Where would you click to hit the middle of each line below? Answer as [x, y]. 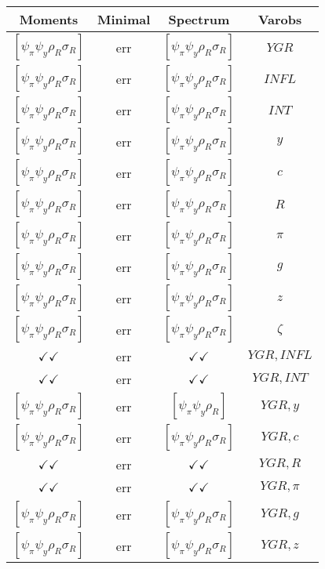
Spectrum [199, 19]
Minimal [124, 19]
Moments [49, 19]
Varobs [280, 19]
